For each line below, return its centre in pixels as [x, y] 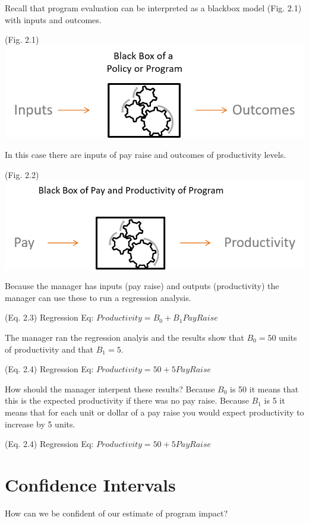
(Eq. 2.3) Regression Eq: [49, 317]
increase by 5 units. [40, 424]
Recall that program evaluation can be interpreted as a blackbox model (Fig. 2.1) [153, 8]
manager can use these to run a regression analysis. [98, 297]
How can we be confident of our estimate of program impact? [116, 513]
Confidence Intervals [90, 484]
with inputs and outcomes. [53, 19]
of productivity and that [49, 349]
